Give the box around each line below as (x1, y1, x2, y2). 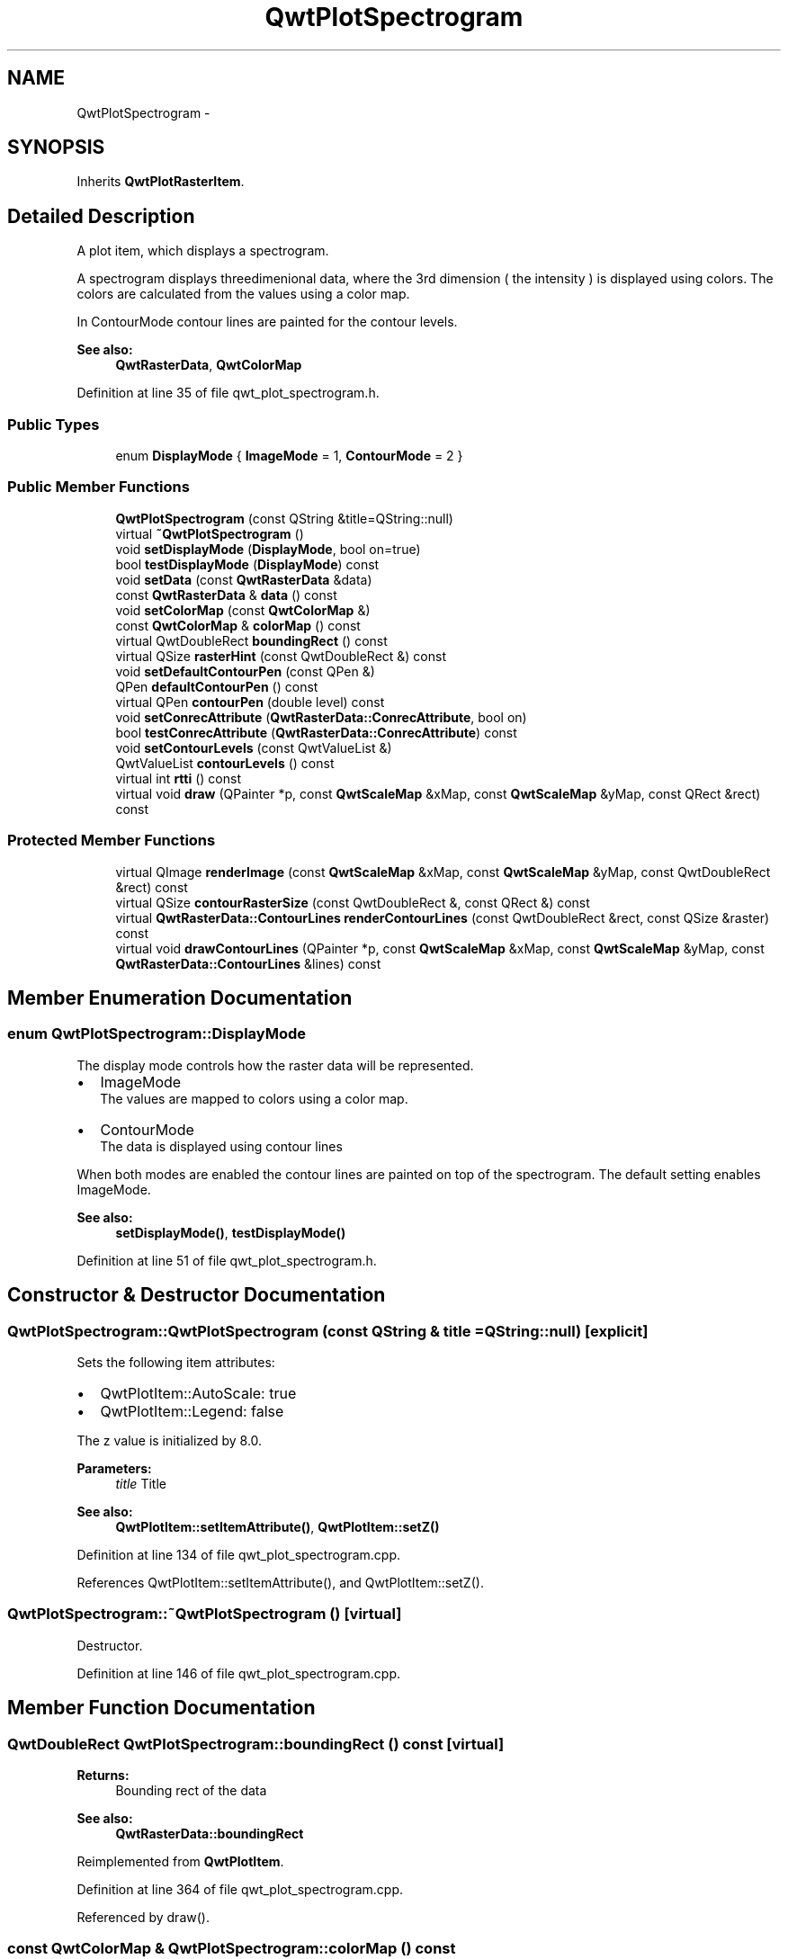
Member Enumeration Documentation (7, 986, 353, 1009)
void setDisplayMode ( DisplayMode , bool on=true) (115, 541, 421, 557)
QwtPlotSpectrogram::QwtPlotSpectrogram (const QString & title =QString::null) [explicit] (7, 1321, 649, 1340)
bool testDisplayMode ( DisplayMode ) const (115, 556, 380, 572)
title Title (115, 1475, 166, 1491)
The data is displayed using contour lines (100, 1138, 343, 1154)
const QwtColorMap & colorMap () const (115, 617, 361, 633)
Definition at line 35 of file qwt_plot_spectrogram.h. (76, 385, 380, 401)
